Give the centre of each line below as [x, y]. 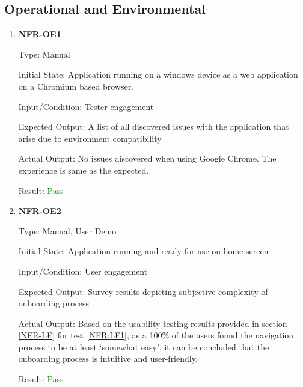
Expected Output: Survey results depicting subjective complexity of [143, 291]
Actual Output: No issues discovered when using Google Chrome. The [147, 158]
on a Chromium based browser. [76, 86]
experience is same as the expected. [84, 170]
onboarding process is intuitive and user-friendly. [108, 358]
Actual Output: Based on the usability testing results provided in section [153, 323]
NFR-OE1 [40, 34]
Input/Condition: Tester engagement [86, 106]
